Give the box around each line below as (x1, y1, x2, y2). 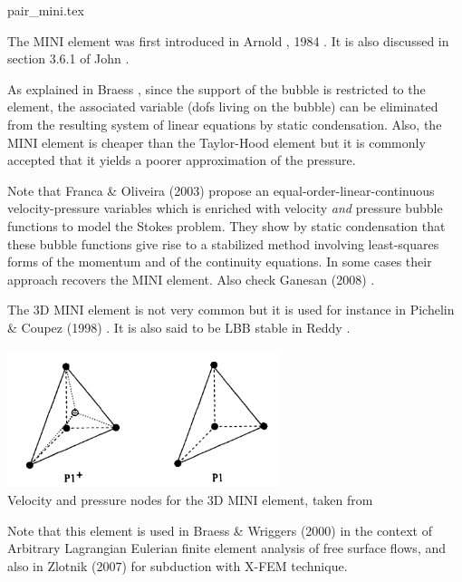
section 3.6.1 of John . (7, 49, 130, 68)
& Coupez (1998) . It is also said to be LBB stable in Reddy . (7, 317, 351, 336)
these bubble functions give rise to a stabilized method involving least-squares (7, 234, 439, 253)
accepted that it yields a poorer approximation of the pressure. (7, 150, 356, 170)
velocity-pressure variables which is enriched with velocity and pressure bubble (7, 199, 443, 218)
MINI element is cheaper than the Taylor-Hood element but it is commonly (7, 132, 426, 151)
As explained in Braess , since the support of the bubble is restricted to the (7, 79, 426, 98)
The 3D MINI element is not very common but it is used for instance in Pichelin (7, 300, 455, 319)
